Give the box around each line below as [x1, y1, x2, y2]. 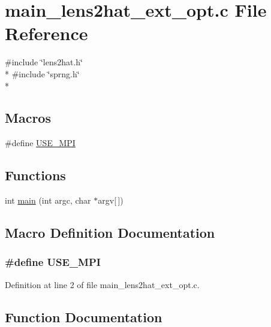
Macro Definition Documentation [5, 223, 215, 242]
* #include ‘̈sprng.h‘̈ [5, 67, 80, 80]
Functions [5, 166, 66, 184]
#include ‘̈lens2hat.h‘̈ [5, 56, 83, 68]
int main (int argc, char [5, 194, 91, 207]
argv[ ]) [98, 194, 124, 207]
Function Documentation [5, 307, 162, 326]
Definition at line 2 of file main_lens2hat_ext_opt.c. [5, 278, 200, 290]
